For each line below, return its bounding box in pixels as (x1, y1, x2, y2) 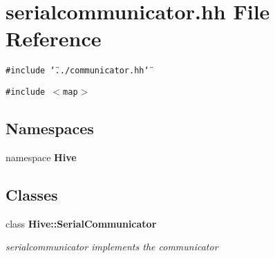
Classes (6, 183, 58, 205)
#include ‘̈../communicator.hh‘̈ (6, 66, 149, 76)
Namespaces (6, 118, 94, 139)
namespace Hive (6, 149, 77, 164)
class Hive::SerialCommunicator (6, 216, 157, 230)
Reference (6, 24, 102, 53)
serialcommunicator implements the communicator (6, 239, 218, 254)
